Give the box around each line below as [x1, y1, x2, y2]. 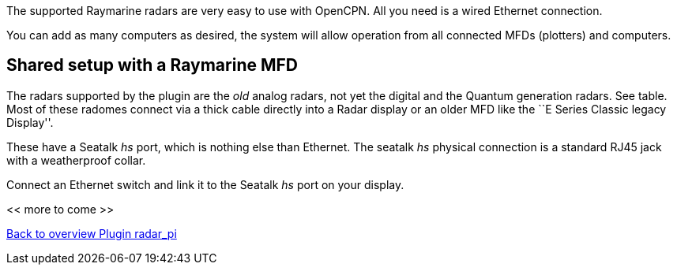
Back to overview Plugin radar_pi [6, 226, 177, 240]
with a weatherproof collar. [6, 153, 146, 167]
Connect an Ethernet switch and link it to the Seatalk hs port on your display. [6, 177, 404, 191]
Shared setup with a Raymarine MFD [6, 55, 298, 76]
